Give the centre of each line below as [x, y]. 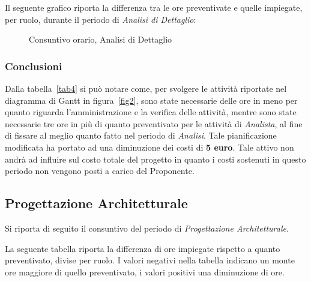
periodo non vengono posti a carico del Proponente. [100, 171]
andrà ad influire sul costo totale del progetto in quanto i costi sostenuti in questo [155, 159]
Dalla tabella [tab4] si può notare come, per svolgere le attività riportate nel [146, 88]
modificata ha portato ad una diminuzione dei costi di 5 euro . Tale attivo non [149, 147]
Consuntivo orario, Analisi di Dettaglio [101, 39]
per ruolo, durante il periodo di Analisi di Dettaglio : [101, 19]
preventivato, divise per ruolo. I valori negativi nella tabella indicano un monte [150, 260]
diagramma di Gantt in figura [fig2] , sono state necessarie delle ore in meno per [151, 100]
